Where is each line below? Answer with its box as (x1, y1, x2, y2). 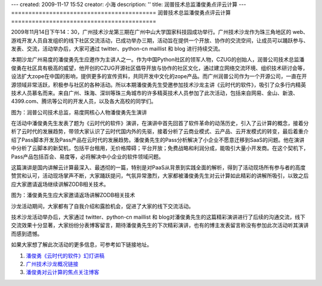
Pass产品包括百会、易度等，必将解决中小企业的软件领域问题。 (11, 153, 164, 160)
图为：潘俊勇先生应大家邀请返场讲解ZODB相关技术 (11, 191, 135, 199)
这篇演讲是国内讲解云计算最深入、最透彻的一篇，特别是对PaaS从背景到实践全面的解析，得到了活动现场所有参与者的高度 (11, 164, 306, 171)
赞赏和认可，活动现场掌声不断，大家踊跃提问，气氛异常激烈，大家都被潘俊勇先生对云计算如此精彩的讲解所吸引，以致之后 (11, 172, 309, 179)
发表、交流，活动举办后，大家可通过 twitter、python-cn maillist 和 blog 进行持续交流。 (11, 45, 224, 52)
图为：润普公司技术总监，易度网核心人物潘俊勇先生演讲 (11, 108, 147, 116)
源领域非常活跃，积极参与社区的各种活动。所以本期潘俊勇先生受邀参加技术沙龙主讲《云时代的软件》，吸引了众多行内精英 (11, 81, 306, 88)
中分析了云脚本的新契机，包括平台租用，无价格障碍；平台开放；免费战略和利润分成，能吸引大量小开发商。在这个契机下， (11, 145, 309, 152)
